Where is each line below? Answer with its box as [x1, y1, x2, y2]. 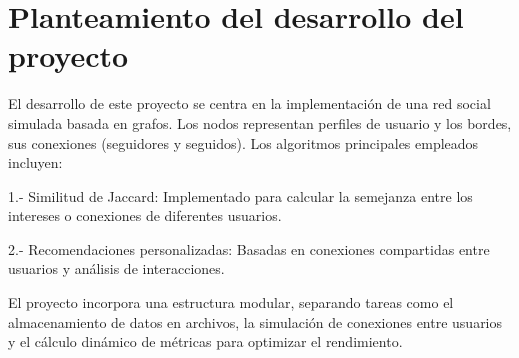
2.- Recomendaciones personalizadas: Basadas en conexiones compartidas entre [8, 238, 490, 259]
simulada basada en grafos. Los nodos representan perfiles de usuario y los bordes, [8, 112, 512, 133]
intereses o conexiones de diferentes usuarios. [8, 205, 282, 226]
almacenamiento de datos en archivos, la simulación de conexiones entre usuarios [8, 311, 503, 332]
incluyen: [8, 152, 63, 173]
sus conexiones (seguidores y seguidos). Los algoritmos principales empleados [8, 132, 479, 153]
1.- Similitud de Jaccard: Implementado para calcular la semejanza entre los [8, 185, 473, 206]
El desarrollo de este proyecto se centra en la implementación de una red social [8, 93, 491, 114]
